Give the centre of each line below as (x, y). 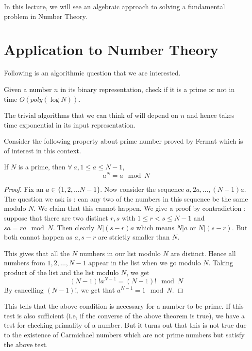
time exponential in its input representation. (70, 124)
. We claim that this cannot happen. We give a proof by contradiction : (140, 208)
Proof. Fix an (24, 189)
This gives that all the (37, 253)
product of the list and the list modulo (61, 272)
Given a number (28, 89)
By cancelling (24, 289)
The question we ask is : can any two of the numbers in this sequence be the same (126, 198)
